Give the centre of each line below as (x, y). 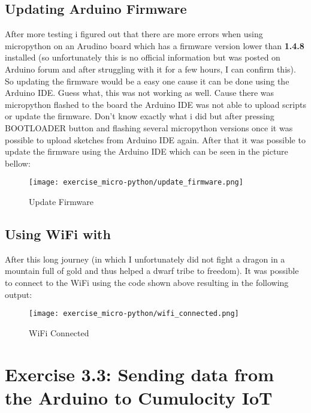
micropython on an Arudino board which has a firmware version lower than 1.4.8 (155, 45)
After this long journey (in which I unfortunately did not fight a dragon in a (145, 259)
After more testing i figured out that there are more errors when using (134, 34)
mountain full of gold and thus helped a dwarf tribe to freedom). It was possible (152, 271)
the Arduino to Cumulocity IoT (139, 397)
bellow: (18, 163)
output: (19, 294)
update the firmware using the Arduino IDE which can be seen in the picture (147, 151)
